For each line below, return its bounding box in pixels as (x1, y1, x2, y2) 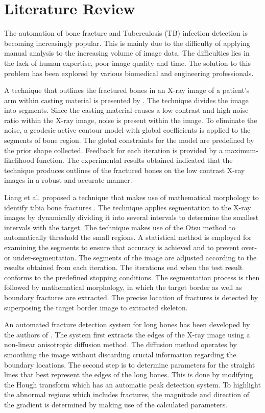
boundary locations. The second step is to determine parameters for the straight (4, 359, 255, 370)
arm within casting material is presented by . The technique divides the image (4, 94, 249, 105)
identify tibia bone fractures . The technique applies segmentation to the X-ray (4, 202, 251, 212)
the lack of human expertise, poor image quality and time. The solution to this (4, 57, 251, 68)
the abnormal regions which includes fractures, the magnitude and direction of (4, 389, 249, 400)
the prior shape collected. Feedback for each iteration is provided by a (4, 144, 223, 155)
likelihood (4, 155, 35, 165)
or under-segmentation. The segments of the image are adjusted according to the (4, 252, 257, 262)
